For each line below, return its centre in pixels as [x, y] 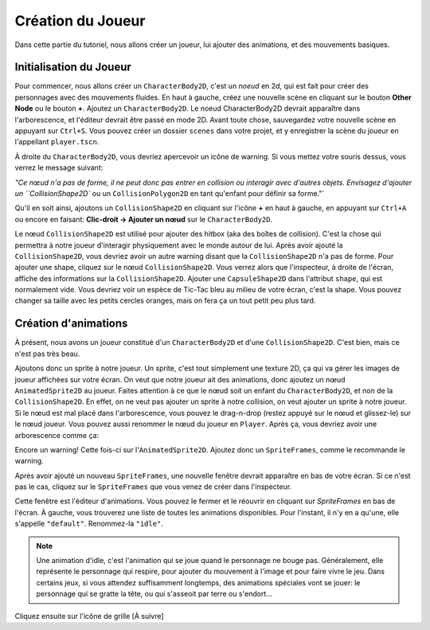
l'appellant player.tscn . [57, 142]
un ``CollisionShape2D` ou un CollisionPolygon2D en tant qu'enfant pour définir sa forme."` [170, 193]
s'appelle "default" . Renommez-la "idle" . [89, 524]
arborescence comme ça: [57, 435]
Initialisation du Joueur [73, 67]
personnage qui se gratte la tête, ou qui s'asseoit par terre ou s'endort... [154, 594]
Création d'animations [71, 324]
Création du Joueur [80, 21]
